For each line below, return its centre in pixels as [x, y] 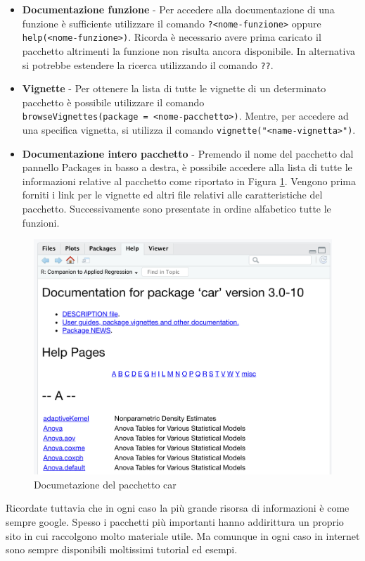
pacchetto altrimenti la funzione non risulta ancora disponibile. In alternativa [189, 50]
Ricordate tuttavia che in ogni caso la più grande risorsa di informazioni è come [178, 508]
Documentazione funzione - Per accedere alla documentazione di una [178, 9]
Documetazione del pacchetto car [105, 484]
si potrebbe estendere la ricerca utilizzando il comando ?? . [148, 64]
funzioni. [41, 222]
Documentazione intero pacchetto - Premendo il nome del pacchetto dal [188, 153]
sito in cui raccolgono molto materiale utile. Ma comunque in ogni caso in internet [183, 535]
